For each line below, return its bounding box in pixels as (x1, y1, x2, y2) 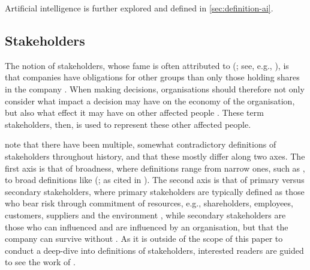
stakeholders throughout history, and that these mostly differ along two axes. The (5, 149, 305, 162)
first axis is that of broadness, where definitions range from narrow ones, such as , (5, 161, 305, 174)
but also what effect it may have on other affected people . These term (5, 106, 264, 119)
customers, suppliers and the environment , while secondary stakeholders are (5, 208, 286, 221)
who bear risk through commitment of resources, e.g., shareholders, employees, (5, 197, 293, 209)
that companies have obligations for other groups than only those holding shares (5, 71, 300, 83)
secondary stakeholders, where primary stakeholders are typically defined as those (5, 185, 305, 197)
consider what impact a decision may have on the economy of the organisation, (5, 94, 295, 107)
